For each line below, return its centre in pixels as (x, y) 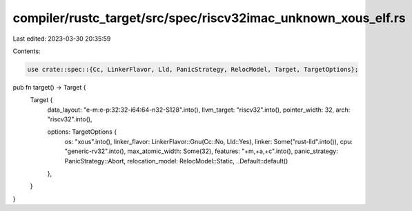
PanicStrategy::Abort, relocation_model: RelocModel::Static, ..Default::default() (176, 161)
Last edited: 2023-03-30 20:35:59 (62, 39)
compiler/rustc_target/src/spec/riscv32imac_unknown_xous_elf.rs (209, 18)
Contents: (27, 51)
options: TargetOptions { (82, 132)
